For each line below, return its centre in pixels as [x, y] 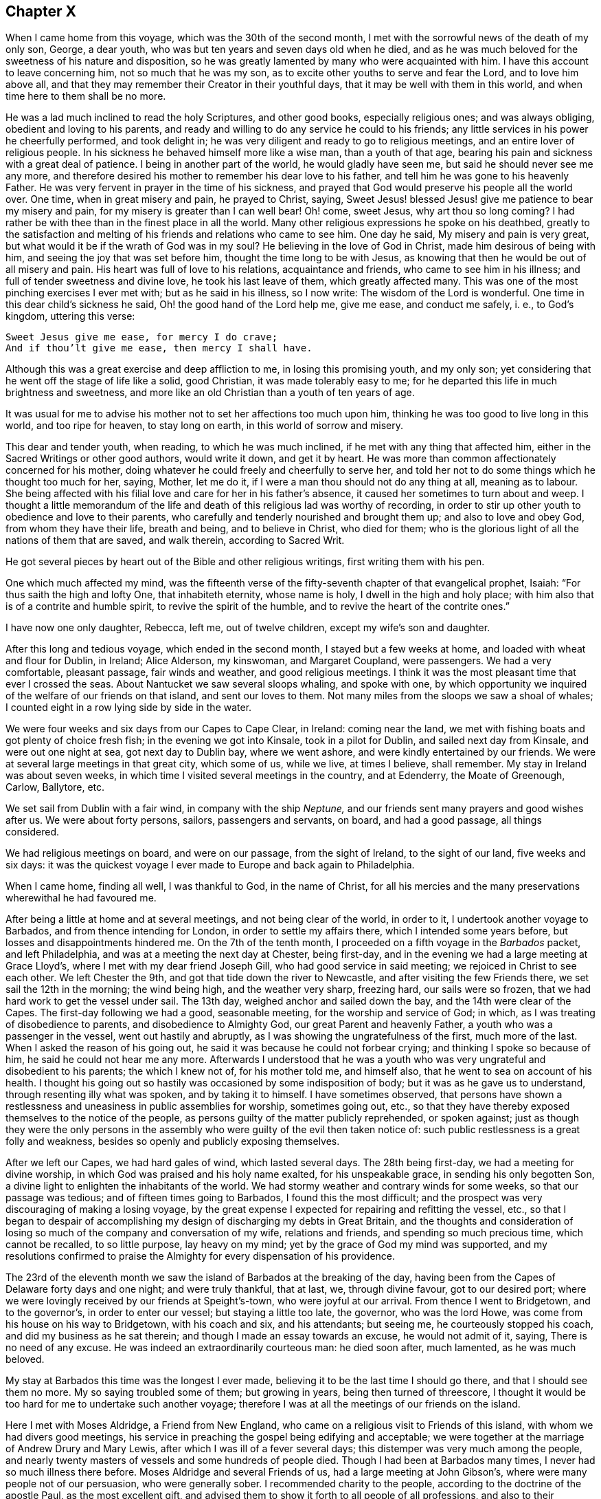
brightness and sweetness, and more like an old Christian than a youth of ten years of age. [210, 393]
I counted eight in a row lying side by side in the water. [129, 708]
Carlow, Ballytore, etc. [55, 787]
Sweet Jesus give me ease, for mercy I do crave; [142, 337]
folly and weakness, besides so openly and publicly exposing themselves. [173, 1141]
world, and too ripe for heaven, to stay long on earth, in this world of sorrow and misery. [204, 426]
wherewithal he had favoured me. [81, 898]
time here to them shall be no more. [86, 96]
